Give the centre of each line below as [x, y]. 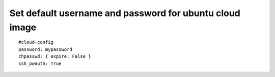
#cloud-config [36, 42]
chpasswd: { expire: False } [55, 56]
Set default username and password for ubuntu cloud [125, 13]
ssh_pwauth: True [40, 63]
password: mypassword [45, 49]
